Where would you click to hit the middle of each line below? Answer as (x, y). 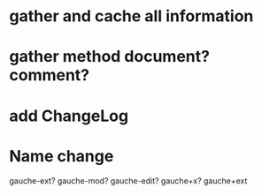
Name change (62, 156)
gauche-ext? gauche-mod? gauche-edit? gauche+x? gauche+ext (128, 180)
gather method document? (110, 57)
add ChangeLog (69, 116)
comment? (50, 75)
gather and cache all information (131, 16)
